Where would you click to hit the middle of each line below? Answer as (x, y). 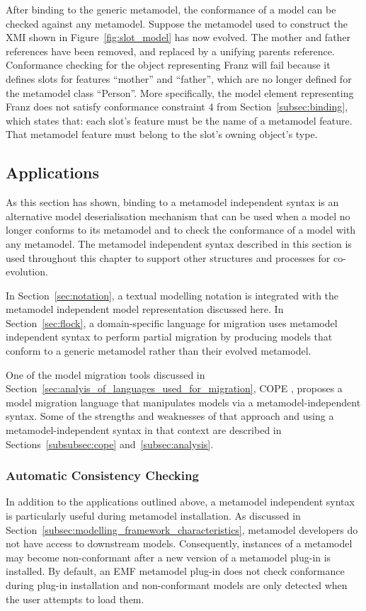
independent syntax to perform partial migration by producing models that (169, 337)
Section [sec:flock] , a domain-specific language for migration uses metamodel (172, 322)
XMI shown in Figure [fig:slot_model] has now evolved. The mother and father (178, 37)
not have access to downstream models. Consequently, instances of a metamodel (179, 543)
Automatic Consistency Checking (102, 475)
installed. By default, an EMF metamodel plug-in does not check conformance (175, 571)
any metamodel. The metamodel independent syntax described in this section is (179, 243)
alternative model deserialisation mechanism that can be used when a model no (178, 216)
